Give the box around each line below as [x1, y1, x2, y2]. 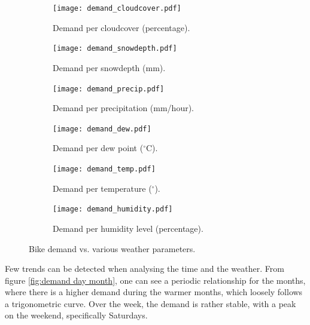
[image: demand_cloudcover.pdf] [53, 4, 181, 13]
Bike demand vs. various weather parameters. [29, 242, 196, 255]
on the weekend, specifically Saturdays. [5, 309, 148, 321]
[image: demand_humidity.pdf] [53, 205, 173, 214]
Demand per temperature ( [53, 182, 152, 194]
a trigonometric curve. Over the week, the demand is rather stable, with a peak [5, 297, 296, 309]
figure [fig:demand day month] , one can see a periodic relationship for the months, [5, 274, 306, 286]
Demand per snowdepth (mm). [53, 61, 166, 73]
